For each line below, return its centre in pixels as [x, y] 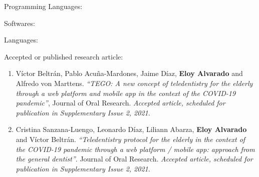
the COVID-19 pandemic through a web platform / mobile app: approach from [135, 149]
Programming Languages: [43, 6]
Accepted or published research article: [64, 56]
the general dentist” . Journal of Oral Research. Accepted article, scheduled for [134, 159]
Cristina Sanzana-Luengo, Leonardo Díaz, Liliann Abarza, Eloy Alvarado [131, 129]
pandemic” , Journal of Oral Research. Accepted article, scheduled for [120, 103]
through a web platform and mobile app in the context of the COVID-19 [126, 93]
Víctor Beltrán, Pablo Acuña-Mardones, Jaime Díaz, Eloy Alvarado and [129, 73]
